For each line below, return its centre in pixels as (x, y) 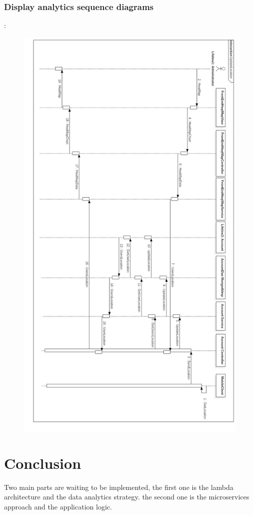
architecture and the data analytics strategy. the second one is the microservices (127, 497)
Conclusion (43, 463)
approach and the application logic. (58, 506)
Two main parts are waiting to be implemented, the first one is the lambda (119, 487)
